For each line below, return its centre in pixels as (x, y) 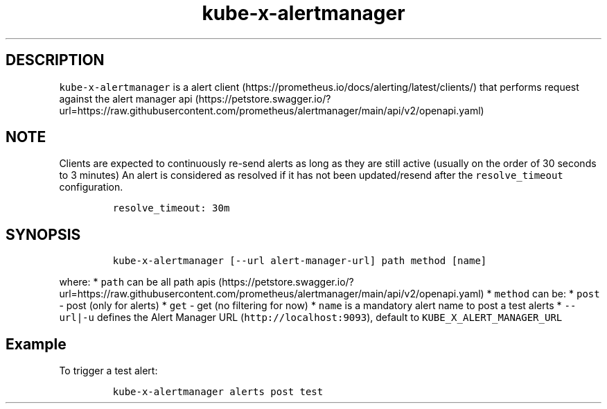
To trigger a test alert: (108, 371)
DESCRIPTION (55, 60)
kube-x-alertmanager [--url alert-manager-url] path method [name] (300, 261)
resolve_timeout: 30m (171, 208)
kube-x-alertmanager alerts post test (218, 392)
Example (36, 344)
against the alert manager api (126, 98)
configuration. (91, 187)
